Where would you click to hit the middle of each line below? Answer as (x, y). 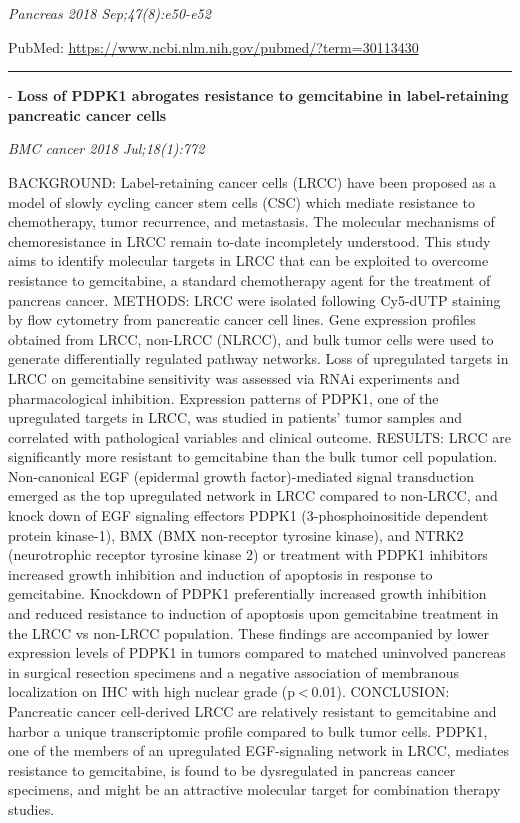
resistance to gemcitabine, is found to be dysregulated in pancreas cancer (232, 769)
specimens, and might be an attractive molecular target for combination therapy (254, 789)
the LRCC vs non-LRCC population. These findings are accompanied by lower (248, 632)
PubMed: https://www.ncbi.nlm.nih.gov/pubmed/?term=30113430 (213, 46)
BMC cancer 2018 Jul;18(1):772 (106, 148)
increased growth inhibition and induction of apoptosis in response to (220, 573)
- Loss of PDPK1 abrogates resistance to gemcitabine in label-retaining (258, 95)
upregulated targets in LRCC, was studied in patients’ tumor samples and (235, 417)
